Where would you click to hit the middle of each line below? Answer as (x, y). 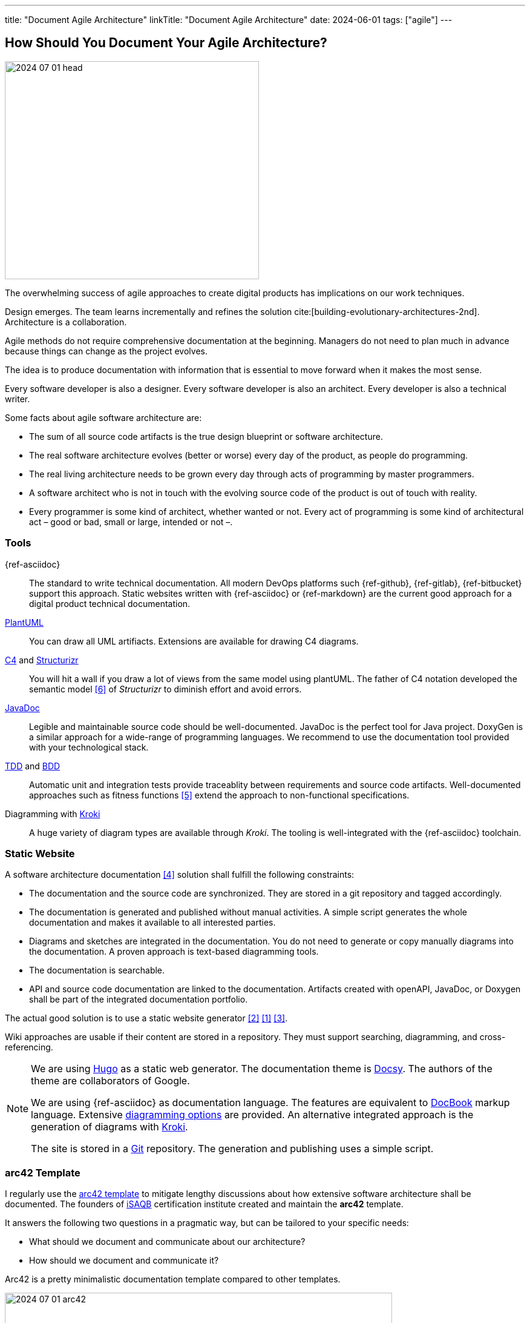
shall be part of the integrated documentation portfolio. (139, 1000)
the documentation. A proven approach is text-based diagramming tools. (174, 952)
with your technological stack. (89, 747)
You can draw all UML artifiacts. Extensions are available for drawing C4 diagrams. (194, 641)
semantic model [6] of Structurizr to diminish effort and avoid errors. (165, 689)
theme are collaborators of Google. (110, 1081)
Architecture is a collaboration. (66, 322)
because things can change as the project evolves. (106, 351)
